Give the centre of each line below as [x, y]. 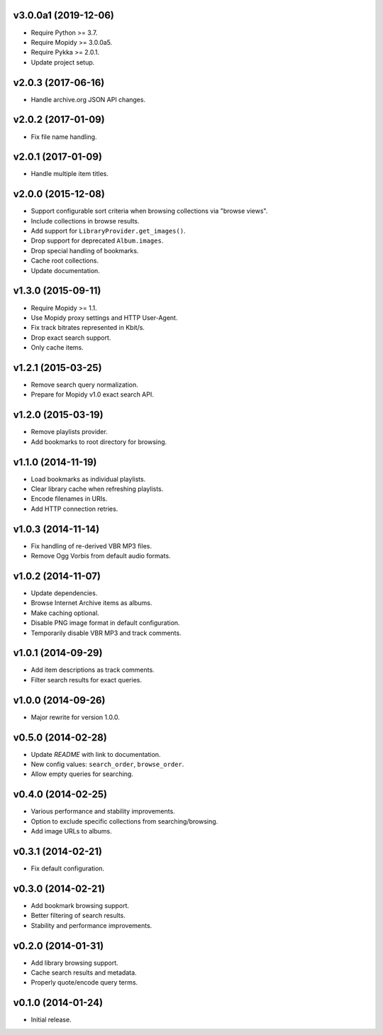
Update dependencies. [64, 593]
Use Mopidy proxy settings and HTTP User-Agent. [104, 317]
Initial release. [51, 1020]
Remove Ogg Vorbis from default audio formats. [101, 556]
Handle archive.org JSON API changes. [88, 99]
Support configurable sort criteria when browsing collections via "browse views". [149, 211]
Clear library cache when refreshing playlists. [97, 489]
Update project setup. [63, 62]
